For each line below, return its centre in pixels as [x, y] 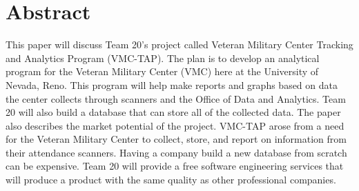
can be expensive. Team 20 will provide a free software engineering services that [175, 166]
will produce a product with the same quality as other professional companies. [171, 180]
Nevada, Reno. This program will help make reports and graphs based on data [172, 84]
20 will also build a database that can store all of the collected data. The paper [173, 112]
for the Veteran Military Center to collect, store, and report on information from [176, 139]
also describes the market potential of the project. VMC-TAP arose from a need [175, 125]
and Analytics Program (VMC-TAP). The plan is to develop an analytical [163, 58]
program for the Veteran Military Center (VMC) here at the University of [162, 71]
